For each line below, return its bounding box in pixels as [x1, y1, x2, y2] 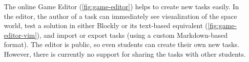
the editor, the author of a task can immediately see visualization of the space [4, 11, 237, 21]
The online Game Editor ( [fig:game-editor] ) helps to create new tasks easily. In [4, 1, 239, 11]
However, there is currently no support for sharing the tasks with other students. [4, 48, 246, 59]
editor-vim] [4, 30, 37, 40]
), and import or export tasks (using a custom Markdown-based [37, 30, 228, 40]
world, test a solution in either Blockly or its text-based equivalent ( [4, 20, 208, 31]
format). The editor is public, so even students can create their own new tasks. [4, 39, 240, 49]
